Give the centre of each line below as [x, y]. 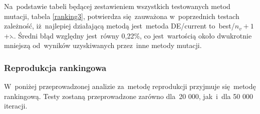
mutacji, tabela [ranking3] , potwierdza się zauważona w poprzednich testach [122, 16]
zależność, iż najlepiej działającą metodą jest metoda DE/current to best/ [119, 26]
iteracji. [16, 106]
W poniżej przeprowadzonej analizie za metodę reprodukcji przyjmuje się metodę [130, 86]
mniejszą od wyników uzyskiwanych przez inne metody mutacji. [103, 45]
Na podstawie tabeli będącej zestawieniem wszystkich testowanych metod [117, 6]
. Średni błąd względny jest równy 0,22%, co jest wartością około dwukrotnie [133, 35]
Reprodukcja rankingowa [55, 67]
